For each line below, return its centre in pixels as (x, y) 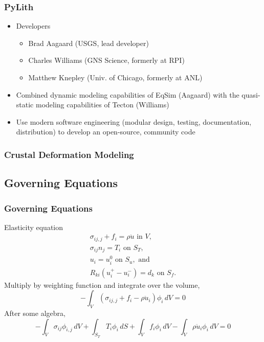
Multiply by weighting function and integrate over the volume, (102, 284)
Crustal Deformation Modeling (69, 154)
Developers (33, 26)
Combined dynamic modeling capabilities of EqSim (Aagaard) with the (128, 94)
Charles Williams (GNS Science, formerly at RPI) (106, 60)
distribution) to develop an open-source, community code (106, 132)
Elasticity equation (34, 227)
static (25, 105)
